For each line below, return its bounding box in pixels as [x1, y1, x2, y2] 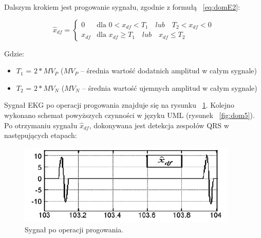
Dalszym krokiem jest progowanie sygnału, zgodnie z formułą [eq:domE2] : [4, 2, 240, 12]
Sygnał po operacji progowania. [25, 224, 124, 235]
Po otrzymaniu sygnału [4, 120, 78, 130]
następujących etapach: [4, 130, 77, 141]
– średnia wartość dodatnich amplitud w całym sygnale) [81, 65, 257, 76]
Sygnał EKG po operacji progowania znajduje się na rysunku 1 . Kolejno [4, 100, 234, 110]
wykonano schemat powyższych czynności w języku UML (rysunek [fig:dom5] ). [4, 109, 255, 120]
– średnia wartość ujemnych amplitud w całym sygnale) [82, 82, 257, 93]
